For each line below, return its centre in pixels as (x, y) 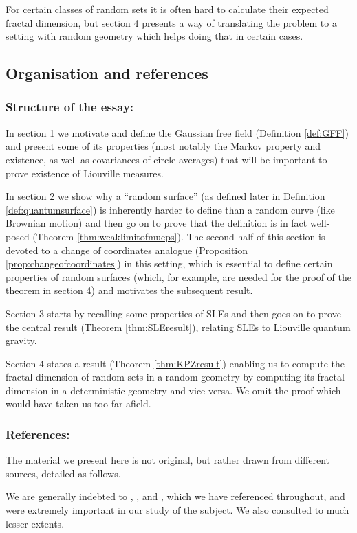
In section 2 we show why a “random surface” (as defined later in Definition (165, 196)
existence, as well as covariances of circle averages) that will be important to (166, 159)
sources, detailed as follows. (63, 473)
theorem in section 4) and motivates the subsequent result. (129, 290)
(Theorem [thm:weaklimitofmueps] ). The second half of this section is (179, 236)
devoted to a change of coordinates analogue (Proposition (127, 250)
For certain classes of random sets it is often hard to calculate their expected (167, 9)
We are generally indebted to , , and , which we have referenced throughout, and (175, 496)
